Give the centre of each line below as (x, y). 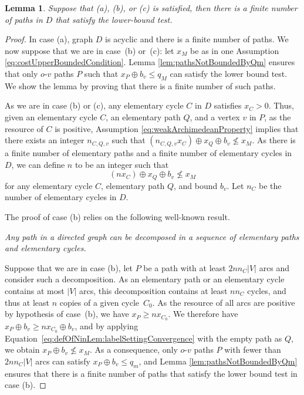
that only (21, 73)
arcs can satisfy (63, 361)
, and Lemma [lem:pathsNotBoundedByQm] (218, 361)
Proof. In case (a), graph (49, 39)
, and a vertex (215, 117)
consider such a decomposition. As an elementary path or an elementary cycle (145, 279)
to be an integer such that (122, 164)
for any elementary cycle (49, 185)
